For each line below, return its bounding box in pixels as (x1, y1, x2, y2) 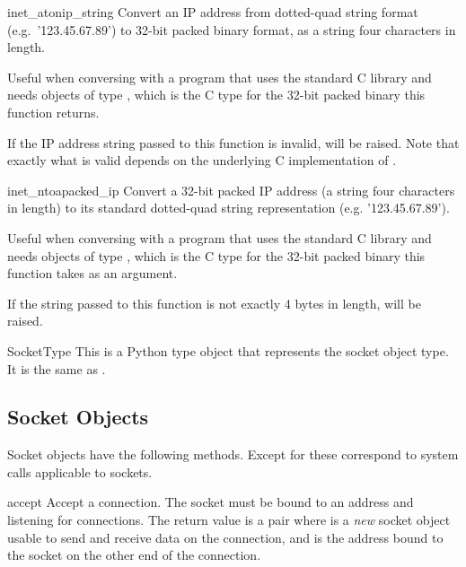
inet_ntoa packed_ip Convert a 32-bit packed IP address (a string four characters (7, 180, 455, 199)
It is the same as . (7, 359, 106, 378)
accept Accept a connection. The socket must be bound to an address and (7, 493, 414, 511)
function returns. (7, 102, 100, 121)
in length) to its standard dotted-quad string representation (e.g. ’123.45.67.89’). (7, 198, 450, 217)
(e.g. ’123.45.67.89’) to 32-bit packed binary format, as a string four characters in (7, 20, 456, 39)
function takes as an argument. (7, 264, 178, 283)
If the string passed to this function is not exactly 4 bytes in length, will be (7, 293, 421, 312)
